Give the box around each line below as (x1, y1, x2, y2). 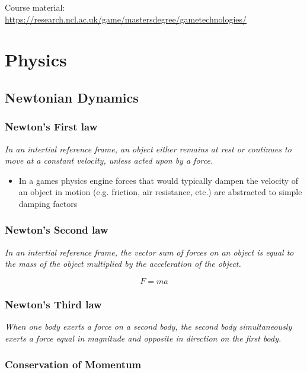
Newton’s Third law (5, 297, 102, 311)
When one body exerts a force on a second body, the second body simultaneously (5, 320, 292, 333)
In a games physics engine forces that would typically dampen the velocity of (18, 174, 299, 186)
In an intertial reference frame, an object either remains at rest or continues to (5, 142, 292, 155)
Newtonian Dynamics (5, 88, 139, 106)
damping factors (18, 197, 78, 209)
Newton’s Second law (5, 222, 108, 237)
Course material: (5, 1, 65, 13)
